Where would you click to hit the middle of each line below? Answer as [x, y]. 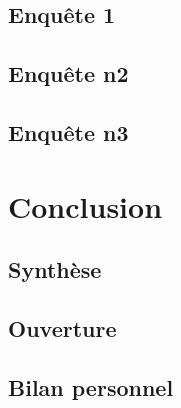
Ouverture [62, 327]
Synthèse [55, 269]
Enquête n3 [68, 131]
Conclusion [85, 205]
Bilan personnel [91, 386]
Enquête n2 [68, 73]
